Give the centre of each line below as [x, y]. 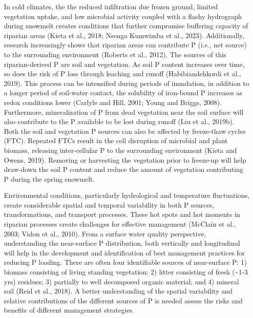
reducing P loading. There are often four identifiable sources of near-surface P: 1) [126, 262]
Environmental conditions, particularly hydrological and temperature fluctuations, [127, 195]
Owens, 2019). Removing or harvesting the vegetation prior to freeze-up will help [125, 159]
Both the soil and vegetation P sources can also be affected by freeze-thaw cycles [125, 131]
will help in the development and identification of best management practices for [125, 252]
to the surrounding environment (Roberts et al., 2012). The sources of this [115, 54]
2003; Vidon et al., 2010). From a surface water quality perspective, [105, 233]
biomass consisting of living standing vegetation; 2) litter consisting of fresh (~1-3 [126, 272]
